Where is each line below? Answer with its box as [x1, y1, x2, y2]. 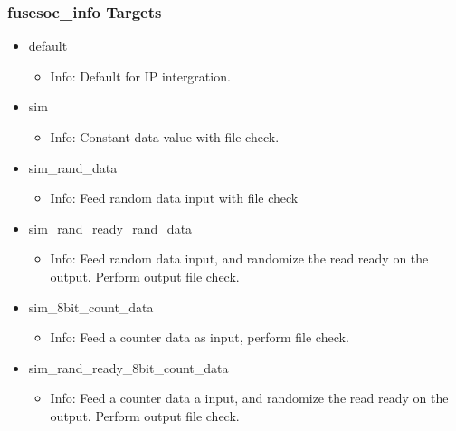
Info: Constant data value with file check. [50, 128, 280, 146]
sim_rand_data [28, 158, 118, 177]
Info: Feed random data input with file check [50, 188, 299, 207]
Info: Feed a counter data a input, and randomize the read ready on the [50, 388, 449, 407]
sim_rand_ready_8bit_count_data [28, 358, 229, 377]
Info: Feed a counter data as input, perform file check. [50, 328, 349, 347]
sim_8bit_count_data [28, 297, 154, 316]
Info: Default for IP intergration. [50, 66, 231, 85]
